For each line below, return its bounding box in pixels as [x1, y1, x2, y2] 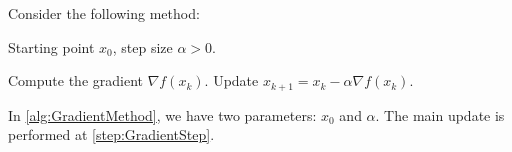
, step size [112, 36, 173, 57]
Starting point [8, 36, 95, 57]
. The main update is [375, 104, 505, 125]
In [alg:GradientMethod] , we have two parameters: [8, 104, 317, 125]
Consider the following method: [8, 3, 200, 23]
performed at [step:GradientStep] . [8, 124, 215, 145]
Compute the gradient [8, 70, 143, 91]
